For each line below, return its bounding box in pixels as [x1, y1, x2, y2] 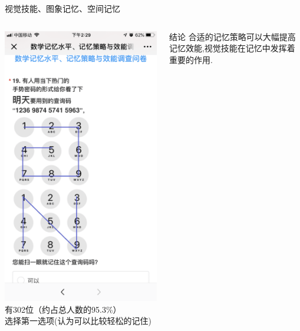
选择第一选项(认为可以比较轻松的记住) [5, 315, 151, 327]
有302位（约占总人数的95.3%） [5, 303, 121, 315]
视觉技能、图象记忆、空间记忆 [5, 2, 120, 14]
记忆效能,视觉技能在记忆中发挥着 [169, 42, 295, 54]
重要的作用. [169, 53, 213, 65]
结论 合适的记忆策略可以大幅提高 [169, 30, 296, 42]
